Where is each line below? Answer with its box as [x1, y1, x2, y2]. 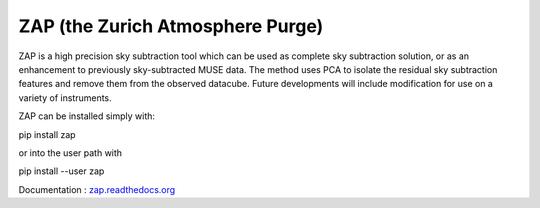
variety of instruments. [18, 91, 112, 104]
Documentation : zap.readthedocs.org [18, 183, 176, 195]
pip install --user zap [18, 165, 105, 177]
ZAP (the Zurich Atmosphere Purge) [18, 15, 324, 37]
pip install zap [18, 128, 76, 140]
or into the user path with [18, 146, 123, 159]
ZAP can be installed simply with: [18, 110, 155, 122]
